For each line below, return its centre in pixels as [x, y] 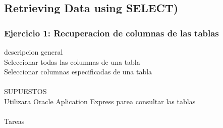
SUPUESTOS [25, 91]
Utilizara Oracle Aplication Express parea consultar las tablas [100, 101]
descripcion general [34, 52]
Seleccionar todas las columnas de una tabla [72, 61]
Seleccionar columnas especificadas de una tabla [78, 72]
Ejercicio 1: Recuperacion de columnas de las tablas [111, 33]
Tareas [14, 121]
